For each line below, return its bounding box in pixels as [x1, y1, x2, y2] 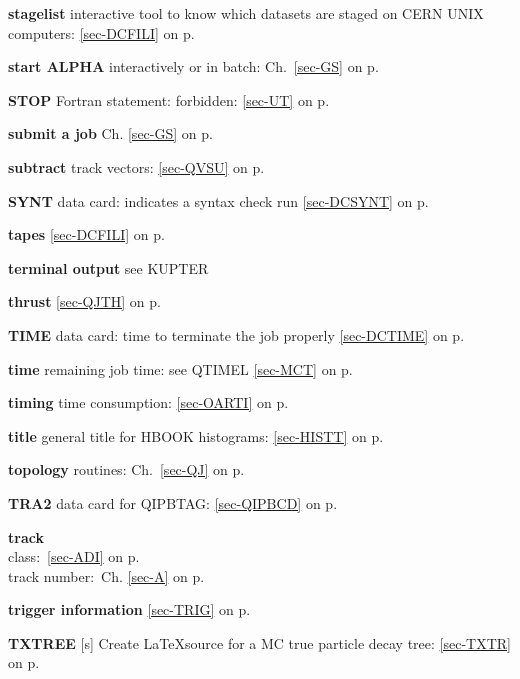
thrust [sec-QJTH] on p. [8, 291, 161, 312]
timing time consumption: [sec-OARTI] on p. [8, 392, 289, 413]
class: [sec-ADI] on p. [8, 546, 140, 567]
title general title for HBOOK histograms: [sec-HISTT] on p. [8, 425, 384, 446]
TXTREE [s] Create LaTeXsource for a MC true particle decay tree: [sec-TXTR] [8, 632, 512, 653]
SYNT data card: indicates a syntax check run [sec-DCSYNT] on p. [8, 190, 429, 211]
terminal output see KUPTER [8, 257, 209, 278]
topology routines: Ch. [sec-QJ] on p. [8, 459, 245, 480]
